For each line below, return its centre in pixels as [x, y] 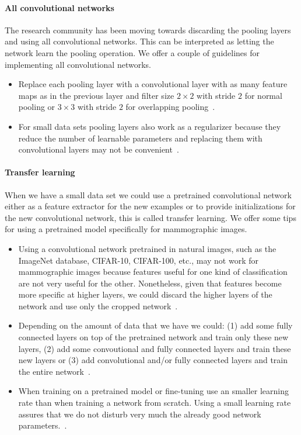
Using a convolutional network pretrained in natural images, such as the [147, 248]
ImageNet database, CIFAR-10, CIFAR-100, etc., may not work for [138, 260]
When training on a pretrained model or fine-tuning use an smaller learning [154, 391]
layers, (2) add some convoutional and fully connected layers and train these [155, 348]
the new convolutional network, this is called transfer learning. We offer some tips [150, 217]
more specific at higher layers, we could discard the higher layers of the [145, 294]
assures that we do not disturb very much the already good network [140, 414]
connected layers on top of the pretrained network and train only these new [153, 337]
